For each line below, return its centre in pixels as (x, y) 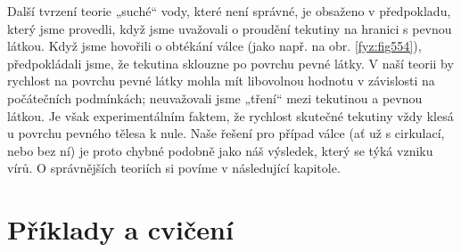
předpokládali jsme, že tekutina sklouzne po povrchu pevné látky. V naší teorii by (230, 63)
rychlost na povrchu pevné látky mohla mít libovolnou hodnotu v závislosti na (221, 81)
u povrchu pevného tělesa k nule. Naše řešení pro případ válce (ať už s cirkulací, (226, 133)
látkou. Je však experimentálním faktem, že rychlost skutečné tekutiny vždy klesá (230, 115)
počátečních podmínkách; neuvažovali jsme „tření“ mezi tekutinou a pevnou (215, 98)
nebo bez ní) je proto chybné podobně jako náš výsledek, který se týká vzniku (220, 150)
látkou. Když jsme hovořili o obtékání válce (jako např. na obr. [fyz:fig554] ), (214, 46)
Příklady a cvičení (120, 229)
